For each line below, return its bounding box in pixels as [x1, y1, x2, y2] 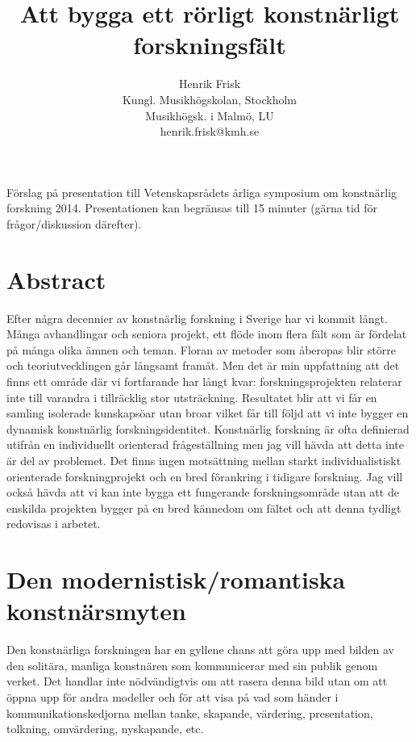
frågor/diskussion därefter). [6, 215, 142, 232]
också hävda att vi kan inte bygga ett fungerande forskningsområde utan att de [6, 484, 399, 501]
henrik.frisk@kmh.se [160, 123, 260, 140]
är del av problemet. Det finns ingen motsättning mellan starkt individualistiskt [6, 451, 401, 468]
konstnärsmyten [6, 594, 186, 627]
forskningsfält [133, 28, 286, 61]
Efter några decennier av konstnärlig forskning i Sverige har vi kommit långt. [6, 309, 388, 326]
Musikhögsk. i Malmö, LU [145, 107, 274, 124]
